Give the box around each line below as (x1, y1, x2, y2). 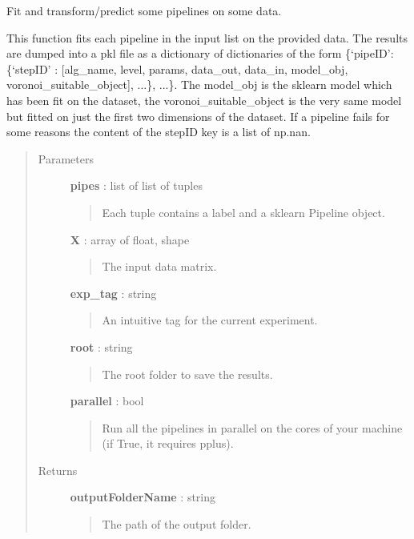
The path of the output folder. (102, 516, 251, 533)
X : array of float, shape (70, 231, 190, 247)
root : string (70, 338, 133, 355)
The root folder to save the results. (102, 365, 273, 382)
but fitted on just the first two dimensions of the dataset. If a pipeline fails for (6, 107, 390, 124)
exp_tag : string (70, 284, 157, 301)
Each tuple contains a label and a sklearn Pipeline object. (102, 203, 385, 220)
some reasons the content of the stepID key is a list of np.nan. (6, 123, 311, 140)
